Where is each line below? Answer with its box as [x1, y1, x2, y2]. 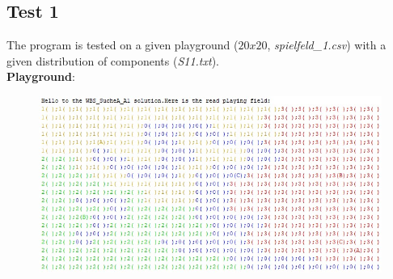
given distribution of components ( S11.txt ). [6, 52, 220, 69]
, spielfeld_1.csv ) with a [267, 36, 387, 53]
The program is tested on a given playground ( [6, 36, 239, 53]
